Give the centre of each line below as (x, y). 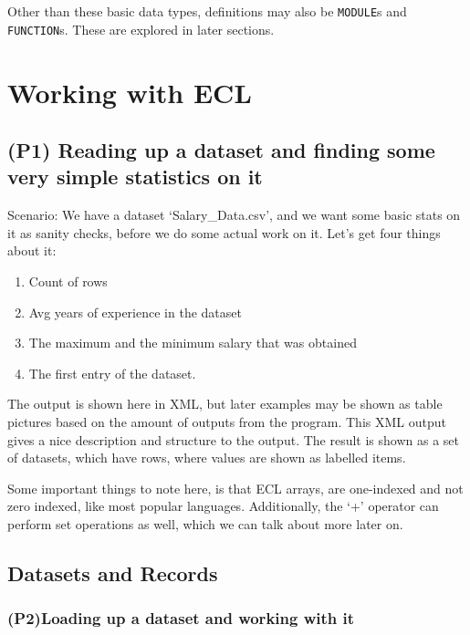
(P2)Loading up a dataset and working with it (181, 618)
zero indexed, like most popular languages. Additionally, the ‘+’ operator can (223, 506)
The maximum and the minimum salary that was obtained (193, 343)
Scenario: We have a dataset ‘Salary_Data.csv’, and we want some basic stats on (234, 215)
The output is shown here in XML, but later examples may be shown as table (225, 404)
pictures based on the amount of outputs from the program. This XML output (227, 422)
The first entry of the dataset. (112, 373)
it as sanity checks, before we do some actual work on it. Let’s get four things (224, 232)
